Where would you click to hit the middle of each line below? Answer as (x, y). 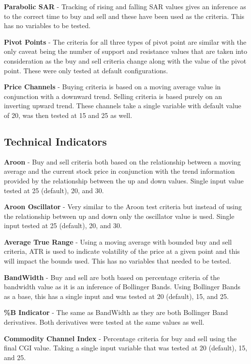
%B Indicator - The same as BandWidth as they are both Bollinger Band (116, 312)
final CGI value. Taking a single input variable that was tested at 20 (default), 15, (126, 348)
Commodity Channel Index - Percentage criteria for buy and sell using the (120, 338)
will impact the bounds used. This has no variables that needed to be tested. (118, 261)
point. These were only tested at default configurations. (86, 70)
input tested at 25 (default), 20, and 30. (63, 225)
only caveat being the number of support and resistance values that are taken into (125, 51)
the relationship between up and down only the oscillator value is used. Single (119, 216)
